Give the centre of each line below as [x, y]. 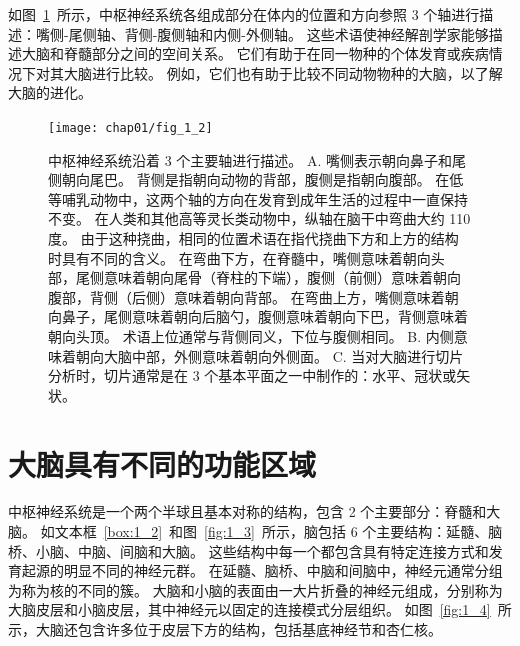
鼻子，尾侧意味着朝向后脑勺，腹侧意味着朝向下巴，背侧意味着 [264, 316]
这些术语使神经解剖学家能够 [397, 33]
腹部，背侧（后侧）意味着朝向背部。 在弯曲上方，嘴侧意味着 [246, 296]
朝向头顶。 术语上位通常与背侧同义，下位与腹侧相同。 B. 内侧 [251, 335]
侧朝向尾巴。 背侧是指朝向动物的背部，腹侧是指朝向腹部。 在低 [256, 179]
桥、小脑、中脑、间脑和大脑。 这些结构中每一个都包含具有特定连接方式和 [248, 550]
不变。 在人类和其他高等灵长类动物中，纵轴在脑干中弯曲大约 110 [259, 218]
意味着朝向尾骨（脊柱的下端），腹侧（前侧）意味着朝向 [282, 277]
